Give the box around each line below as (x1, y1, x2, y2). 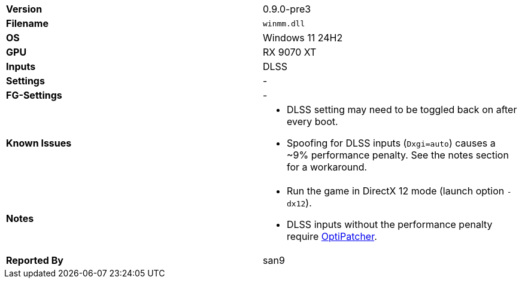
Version (6, 3, 43, 15)
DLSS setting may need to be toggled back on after (287, 104, 517, 115)
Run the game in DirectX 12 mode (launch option (287, 185, 505, 197)
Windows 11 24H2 (263, 32, 343, 44)
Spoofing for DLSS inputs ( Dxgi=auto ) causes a (287, 137, 496, 149)
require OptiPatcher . (287, 230, 377, 242)
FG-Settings (6, 89, 62, 101)
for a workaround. (287, 161, 368, 173)
